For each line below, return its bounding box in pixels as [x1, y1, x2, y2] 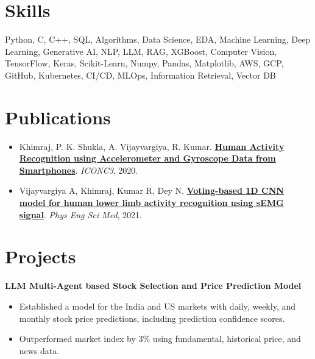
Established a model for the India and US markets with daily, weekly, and [19, 299, 296, 312]
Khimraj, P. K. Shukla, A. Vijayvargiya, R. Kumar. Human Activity [19, 140, 285, 152]
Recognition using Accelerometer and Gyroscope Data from [19, 152, 276, 165]
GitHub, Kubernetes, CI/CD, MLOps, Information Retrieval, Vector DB [5, 68, 276, 81]
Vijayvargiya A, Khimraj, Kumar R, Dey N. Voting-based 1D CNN [19, 184, 284, 197]
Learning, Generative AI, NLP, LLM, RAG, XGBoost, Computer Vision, [5, 44, 277, 57]
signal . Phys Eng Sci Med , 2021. [19, 208, 142, 221]
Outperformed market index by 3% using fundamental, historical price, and [19, 332, 301, 345]
